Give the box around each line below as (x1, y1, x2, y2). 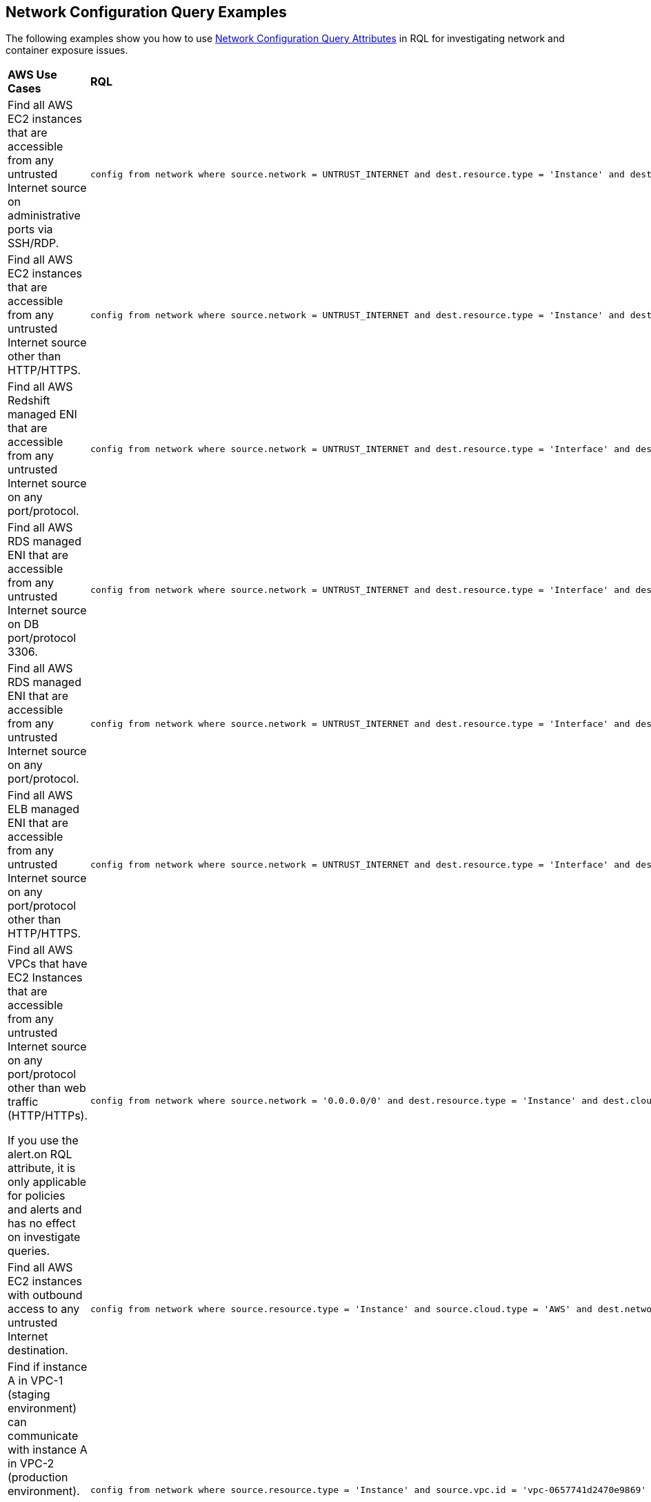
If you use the (8, 1133, 79, 1148)
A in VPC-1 (8, 1374, 63, 1388)
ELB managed (8, 802, 80, 817)
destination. (8, 1343, 68, 1358)
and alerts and (8, 1202, 82, 1217)
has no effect (8, 1216, 76, 1231)
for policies (8, 1189, 66, 1203)
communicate (8, 1429, 79, 1443)
